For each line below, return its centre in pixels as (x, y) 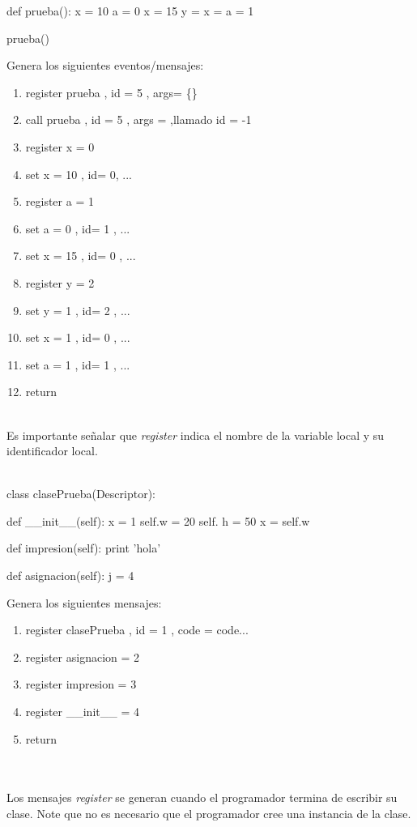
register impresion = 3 (81, 684)
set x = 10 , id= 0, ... (79, 174)
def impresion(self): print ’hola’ (84, 548)
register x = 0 (60, 146)
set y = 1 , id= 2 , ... (78, 310)
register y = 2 (60, 282)
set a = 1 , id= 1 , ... (78, 364)
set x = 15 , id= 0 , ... (81, 256)
